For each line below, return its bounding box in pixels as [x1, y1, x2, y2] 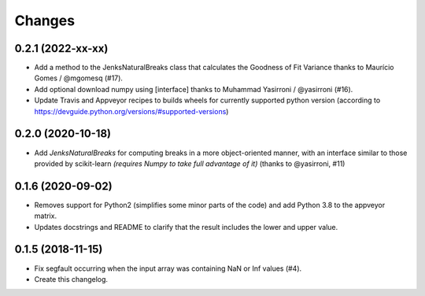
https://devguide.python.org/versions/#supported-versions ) [34, 106, 229, 116]
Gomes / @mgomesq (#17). [34, 73, 124, 83]
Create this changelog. [34, 274, 109, 283]
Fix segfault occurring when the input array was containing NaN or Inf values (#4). [34, 264, 302, 273]
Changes [14, 12, 75, 29]
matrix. [34, 211, 57, 220]
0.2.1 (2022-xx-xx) [14, 42, 109, 55]
